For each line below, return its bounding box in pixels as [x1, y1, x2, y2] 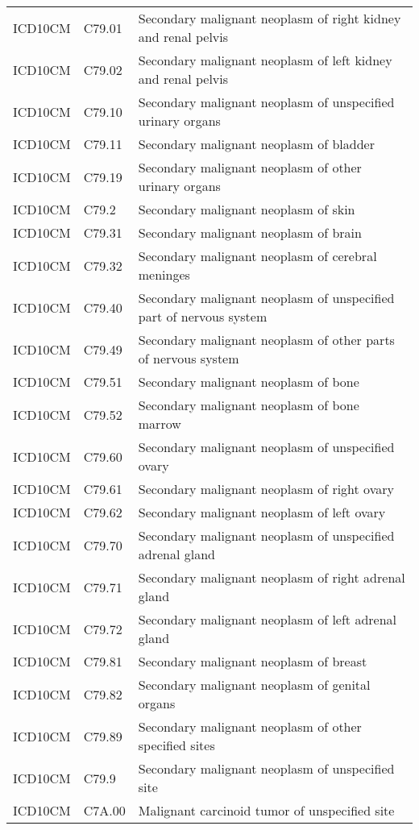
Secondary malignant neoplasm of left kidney [138, 51, 392, 69]
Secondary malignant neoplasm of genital [138, 675, 371, 694]
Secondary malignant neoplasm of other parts [138, 330, 395, 349]
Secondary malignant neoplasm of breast [138, 652, 367, 670]
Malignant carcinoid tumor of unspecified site [138, 801, 395, 820]
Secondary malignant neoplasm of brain [138, 223, 362, 242]
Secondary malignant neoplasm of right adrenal [138, 568, 405, 587]
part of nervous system [138, 307, 268, 326]
